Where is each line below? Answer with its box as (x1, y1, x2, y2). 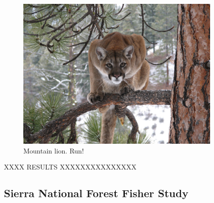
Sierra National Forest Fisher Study (4, 186, 189, 201)
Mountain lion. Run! (23, 145, 84, 155)
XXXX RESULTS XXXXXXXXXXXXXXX (4, 162, 137, 172)
